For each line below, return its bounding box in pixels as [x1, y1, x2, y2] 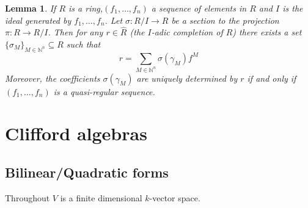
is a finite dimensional [60, 191, 142, 204]
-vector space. [149, 191, 200, 204]
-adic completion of [151, 26, 223, 38]
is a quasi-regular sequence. [53, 85, 155, 98]
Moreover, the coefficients [5, 71, 100, 84]
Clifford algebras [5, 121, 147, 146]
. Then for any [48, 26, 103, 38]
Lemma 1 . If [5, 2, 56, 14]
